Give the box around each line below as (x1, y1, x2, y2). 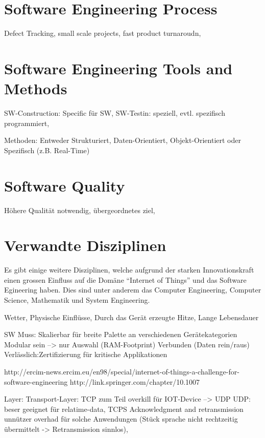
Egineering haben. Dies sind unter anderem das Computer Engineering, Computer (4, 284, 261, 295)
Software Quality (4, 175, 125, 196)
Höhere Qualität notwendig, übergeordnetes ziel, (4, 204, 155, 215)
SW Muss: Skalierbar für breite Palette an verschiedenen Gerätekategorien (4, 329, 237, 340)
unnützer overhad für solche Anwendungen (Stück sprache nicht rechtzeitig (4, 413, 238, 424)
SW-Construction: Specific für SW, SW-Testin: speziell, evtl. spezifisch (4, 108, 225, 118)
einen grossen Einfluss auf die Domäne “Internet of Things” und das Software (4, 274, 247, 285)
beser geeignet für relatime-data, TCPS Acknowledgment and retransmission (4, 403, 244, 414)
